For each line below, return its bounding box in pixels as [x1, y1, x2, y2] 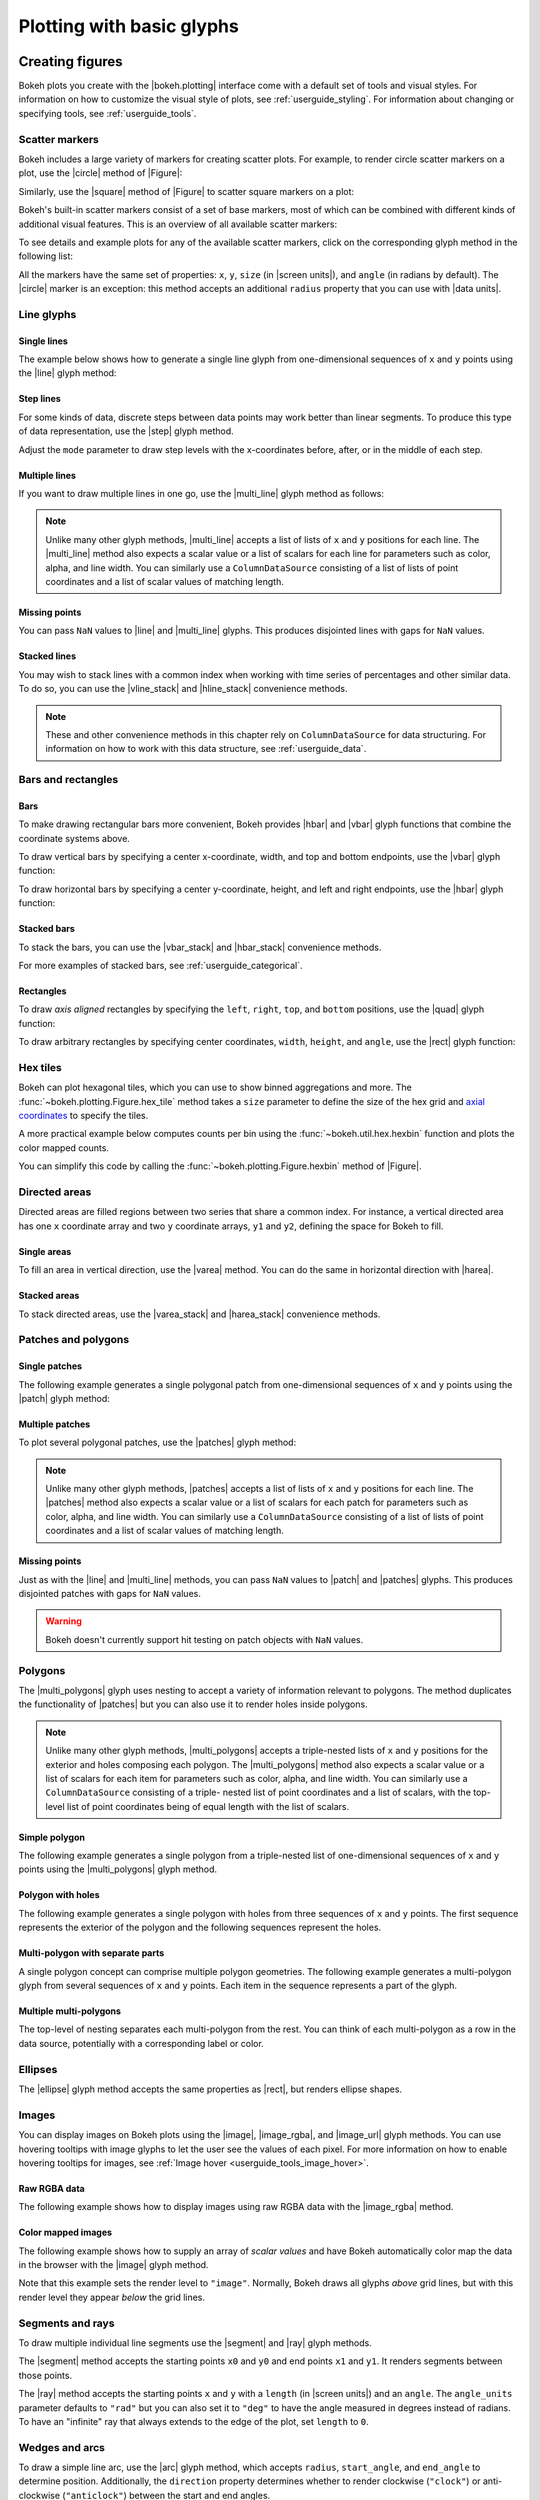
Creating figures [18, 53, 124, 70]
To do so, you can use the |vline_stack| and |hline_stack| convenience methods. [18, 683, 348, 695]
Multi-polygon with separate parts [18, 1947, 165, 1959]
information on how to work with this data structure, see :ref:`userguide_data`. [45, 743, 367, 755]
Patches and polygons [18, 1333, 130, 1347]
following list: [18, 250, 74, 262]
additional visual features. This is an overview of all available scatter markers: [18, 218, 338, 230]
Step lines [18, 393, 62, 405]
